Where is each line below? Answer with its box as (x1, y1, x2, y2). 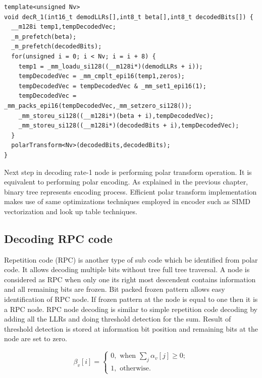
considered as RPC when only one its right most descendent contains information (4, 274, 256, 284)
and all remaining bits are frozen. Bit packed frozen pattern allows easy (4, 284, 225, 294)
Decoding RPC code (4, 230, 113, 246)
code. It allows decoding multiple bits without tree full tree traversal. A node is (4, 264, 250, 275)
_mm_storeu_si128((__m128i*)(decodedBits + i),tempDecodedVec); (18, 122, 239, 130)
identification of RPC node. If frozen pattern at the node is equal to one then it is (4, 294, 258, 304)
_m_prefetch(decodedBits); (11, 43, 102, 50)
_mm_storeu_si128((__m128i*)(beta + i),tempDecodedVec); (18, 112, 214, 119)
